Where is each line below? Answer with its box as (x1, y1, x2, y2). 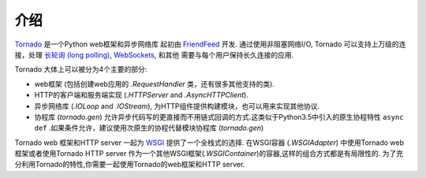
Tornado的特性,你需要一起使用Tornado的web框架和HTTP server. (35, 160, 245, 169)
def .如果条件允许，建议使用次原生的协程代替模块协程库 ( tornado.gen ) (34, 123, 264, 133)
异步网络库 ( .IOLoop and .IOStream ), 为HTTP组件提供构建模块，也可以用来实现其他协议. (34, 101, 319, 110)
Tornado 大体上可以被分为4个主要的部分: (14, 65, 148, 74)
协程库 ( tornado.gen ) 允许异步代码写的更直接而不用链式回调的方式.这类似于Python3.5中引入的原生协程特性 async (34, 112, 404, 121)
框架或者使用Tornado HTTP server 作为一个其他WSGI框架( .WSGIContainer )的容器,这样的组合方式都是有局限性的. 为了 (14, 149, 397, 158)
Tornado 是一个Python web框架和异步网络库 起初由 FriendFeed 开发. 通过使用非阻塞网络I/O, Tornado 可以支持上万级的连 (14, 39, 406, 49)
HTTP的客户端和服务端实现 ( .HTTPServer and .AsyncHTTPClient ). (34, 91, 248, 100)
